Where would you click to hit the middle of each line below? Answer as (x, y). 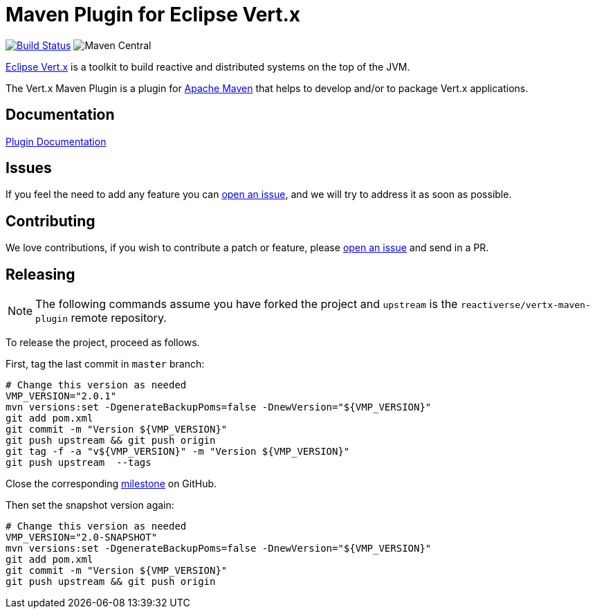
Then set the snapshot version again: (90, 505)
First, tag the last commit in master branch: (105, 364)
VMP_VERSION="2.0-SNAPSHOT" (82, 538)
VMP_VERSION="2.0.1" (61, 396)
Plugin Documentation (56, 141)
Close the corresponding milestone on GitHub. (111, 484)
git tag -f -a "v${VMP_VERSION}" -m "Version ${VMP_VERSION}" (178, 452)
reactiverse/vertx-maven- (525, 305)
